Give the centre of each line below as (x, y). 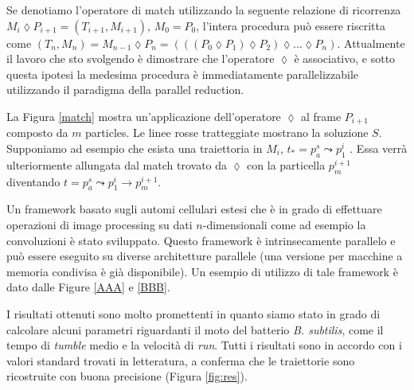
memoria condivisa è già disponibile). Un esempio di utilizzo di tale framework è (202, 271)
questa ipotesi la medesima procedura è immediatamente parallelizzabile (183, 74)
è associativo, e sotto (345, 58)
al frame (321, 116)
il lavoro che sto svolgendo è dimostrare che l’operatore (141, 58)
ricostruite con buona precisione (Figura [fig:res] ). (127, 376)
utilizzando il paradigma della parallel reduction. (125, 90)
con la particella (286, 164)
